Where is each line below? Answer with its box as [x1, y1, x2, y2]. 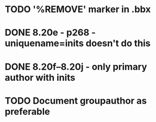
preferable [5, 106, 50, 117]
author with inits [5, 72, 75, 83]
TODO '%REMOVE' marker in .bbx [5, 4, 151, 15]
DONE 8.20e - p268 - [5, 27, 96, 39]
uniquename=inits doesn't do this [5, 38, 151, 49]
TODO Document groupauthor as [5, 95, 147, 106]
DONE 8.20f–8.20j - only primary [5, 61, 147, 72]
